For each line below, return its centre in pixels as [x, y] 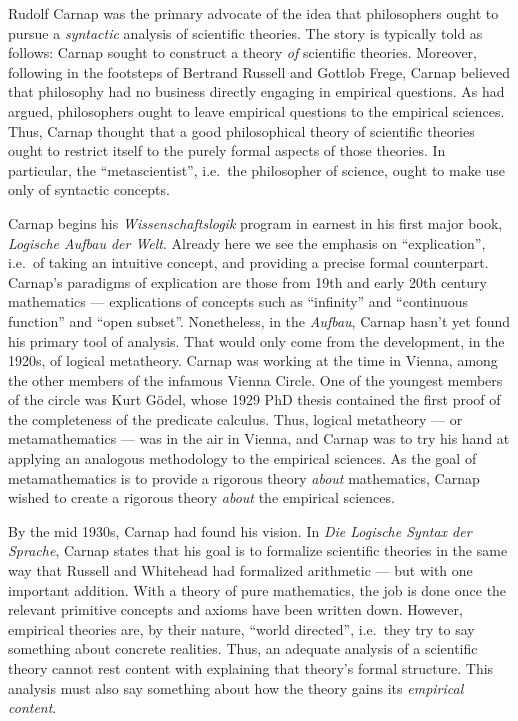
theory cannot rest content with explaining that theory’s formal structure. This [251, 668]
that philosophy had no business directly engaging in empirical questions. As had [256, 91]
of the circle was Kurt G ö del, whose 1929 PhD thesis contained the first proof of [254, 399]
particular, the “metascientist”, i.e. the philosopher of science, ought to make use [257, 169]
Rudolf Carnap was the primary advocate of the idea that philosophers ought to [253, 13]
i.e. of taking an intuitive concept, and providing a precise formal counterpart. [248, 262]
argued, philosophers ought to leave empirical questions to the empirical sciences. [256, 110]
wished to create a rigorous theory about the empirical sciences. [201, 497]
